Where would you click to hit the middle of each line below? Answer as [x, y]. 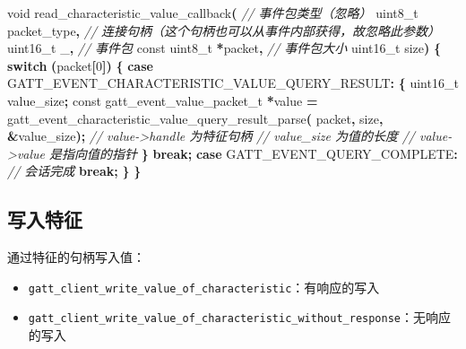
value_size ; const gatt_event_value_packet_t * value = [163, 100]
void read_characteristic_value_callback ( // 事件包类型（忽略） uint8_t [213, 13]
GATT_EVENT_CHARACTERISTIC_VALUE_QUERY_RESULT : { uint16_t [233, 83]
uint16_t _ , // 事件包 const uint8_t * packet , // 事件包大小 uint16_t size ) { [224, 48]
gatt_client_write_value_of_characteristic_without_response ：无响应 [240, 317]
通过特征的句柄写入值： [76, 257]
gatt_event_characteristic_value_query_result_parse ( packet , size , [195, 118]
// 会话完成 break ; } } [74, 171]
